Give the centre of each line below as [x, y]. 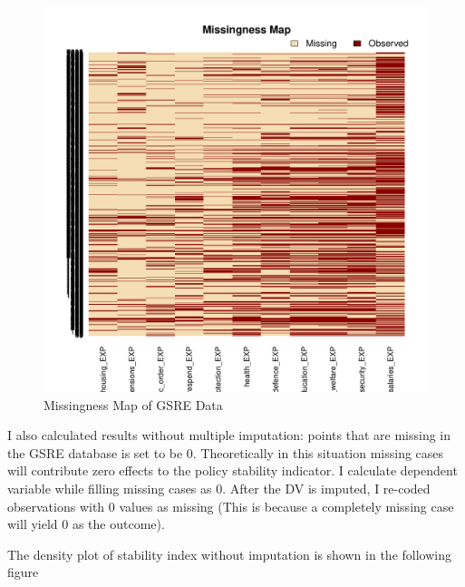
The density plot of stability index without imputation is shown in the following [229, 554]
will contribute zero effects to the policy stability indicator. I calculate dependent [232, 470]
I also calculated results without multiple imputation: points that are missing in [229, 435]
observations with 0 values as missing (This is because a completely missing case [231, 506]
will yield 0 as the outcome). [86, 524]
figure [23, 572]
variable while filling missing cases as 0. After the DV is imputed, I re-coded [219, 488]
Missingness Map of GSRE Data [133, 404]
